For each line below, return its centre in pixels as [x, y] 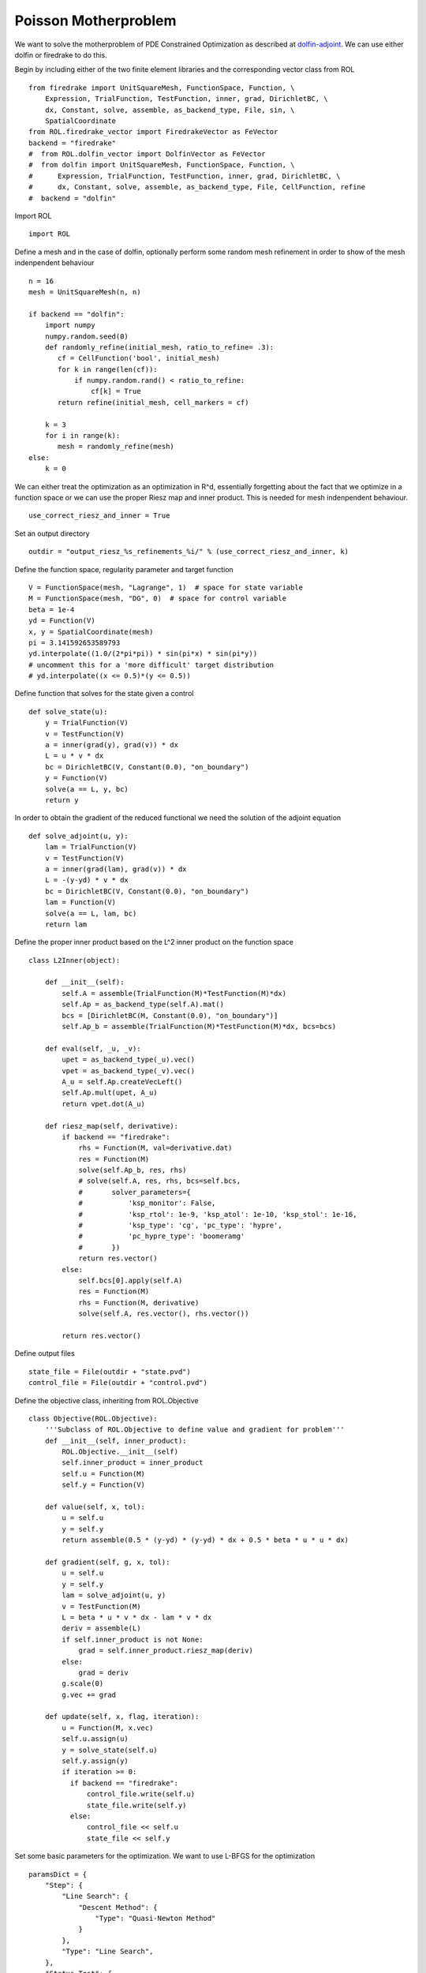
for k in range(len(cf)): [108, 369]
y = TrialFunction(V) [87, 723]
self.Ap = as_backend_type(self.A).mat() [143, 1005]
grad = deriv [104, 1672]
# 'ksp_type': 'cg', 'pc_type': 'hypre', [181, 1226]
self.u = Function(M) [104, 1473]
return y [62, 800]
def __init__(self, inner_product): [116, 1441]
